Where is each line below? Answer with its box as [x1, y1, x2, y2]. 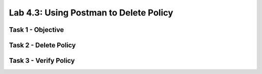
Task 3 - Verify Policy [9, 57, 75, 65]
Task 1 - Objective [9, 26, 64, 34]
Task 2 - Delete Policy [9, 41, 76, 49]
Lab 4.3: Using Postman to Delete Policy [9, 7, 173, 18]
